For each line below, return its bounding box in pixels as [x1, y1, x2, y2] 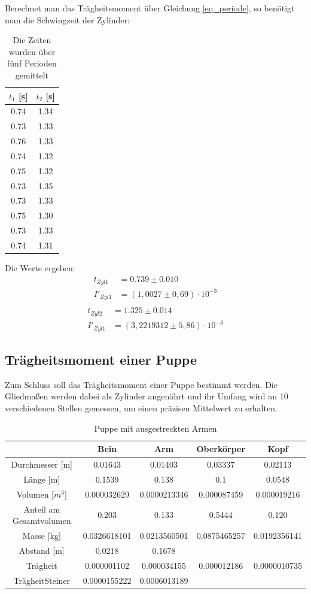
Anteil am [23, 502, 60, 515]
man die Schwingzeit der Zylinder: [5, 13, 130, 26]
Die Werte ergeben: [5, 262, 75, 274]
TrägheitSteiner [13, 574, 71, 586]
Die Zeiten [13, 34, 51, 46]
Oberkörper [196, 443, 246, 455]
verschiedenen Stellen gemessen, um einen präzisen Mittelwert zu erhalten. [5, 402, 278, 414]
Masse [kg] [22, 529, 61, 542]
